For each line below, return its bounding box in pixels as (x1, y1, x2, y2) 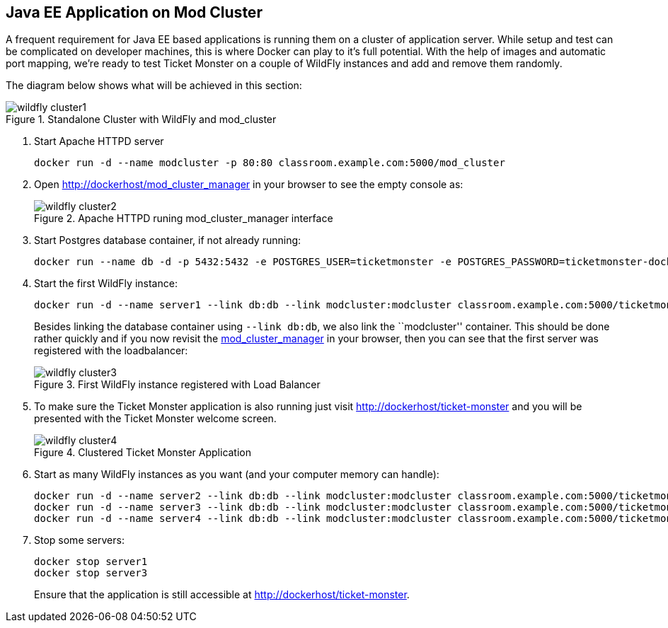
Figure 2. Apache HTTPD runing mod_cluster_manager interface (34, 212, 333, 225)
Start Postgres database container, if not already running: (34, 234, 301, 247)
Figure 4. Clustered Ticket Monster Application (34, 446, 252, 459)
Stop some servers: (34, 534, 125, 547)
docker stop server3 (34, 567, 148, 579)
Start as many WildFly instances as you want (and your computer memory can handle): (34, 468, 439, 481)
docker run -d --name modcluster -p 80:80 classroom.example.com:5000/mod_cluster (34, 157, 505, 169)
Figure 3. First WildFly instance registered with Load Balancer (34, 378, 321, 391)
